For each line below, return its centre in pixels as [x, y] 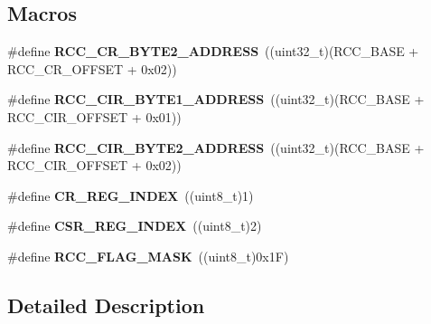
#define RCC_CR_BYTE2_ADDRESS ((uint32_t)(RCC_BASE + [213, 51]
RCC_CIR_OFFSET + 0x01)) [94, 116]
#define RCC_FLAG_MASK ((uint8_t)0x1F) [148, 256]
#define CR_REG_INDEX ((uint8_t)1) [131, 195]
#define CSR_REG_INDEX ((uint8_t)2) [135, 226]
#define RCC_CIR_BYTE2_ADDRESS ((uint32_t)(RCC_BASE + [216, 147]
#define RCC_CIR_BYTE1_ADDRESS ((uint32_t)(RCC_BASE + [216, 99]
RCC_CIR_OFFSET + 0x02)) [94, 165]
